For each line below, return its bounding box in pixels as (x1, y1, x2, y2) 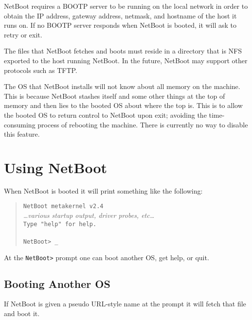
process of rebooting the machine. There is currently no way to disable (37, 119, 248, 129)
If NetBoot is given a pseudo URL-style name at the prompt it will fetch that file (4, 299, 246, 309)
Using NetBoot (4, 157, 108, 177)
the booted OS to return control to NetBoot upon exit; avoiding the (4, 109, 207, 120)
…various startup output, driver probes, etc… (23, 210, 155, 220)
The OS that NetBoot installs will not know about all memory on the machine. (4, 81, 240, 91)
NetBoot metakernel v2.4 (23, 203, 104, 210)
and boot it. (4, 308, 40, 319)
